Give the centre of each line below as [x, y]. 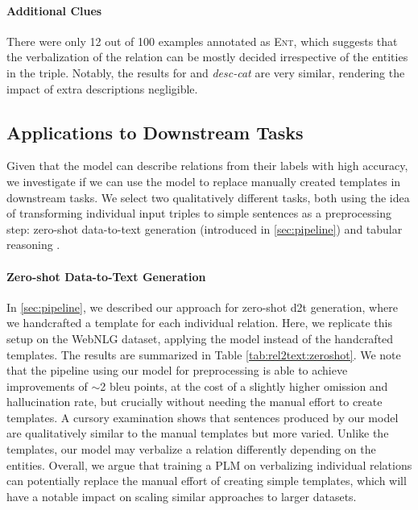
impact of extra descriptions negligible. [102, 88]
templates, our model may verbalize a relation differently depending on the [191, 449]
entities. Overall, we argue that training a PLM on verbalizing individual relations [209, 464]
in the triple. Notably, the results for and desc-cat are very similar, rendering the [206, 72]
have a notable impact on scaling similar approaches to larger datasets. [182, 496]
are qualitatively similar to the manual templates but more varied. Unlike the [198, 433]
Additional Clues [54, 10]
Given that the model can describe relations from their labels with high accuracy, [207, 166]
